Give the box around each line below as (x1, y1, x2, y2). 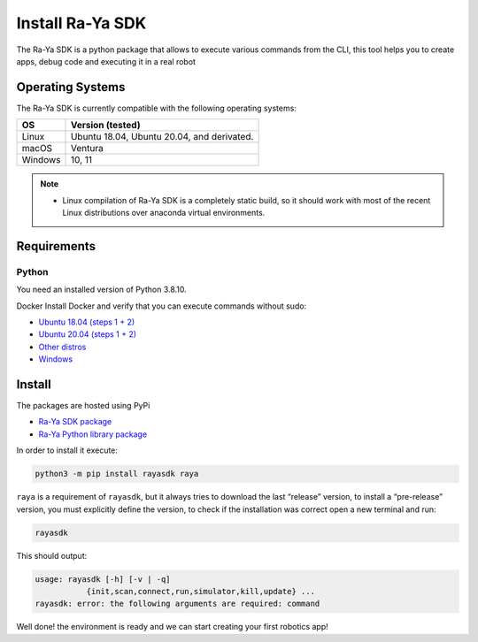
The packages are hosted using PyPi (16, 401, 150, 411)
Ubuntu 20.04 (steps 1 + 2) (38, 329, 137, 340)
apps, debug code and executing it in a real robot (16, 56, 197, 66)
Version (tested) (70, 119, 141, 132)
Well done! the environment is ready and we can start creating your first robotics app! (16, 622, 329, 632)
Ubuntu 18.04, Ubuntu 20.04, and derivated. (70, 131, 254, 143)
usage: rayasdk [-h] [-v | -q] (35, 574, 172, 584)
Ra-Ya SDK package (38, 417, 112, 427)
